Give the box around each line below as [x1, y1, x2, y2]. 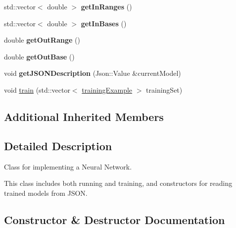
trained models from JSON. [4, 187, 88, 198]
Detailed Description [4, 138, 112, 153]
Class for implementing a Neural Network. [4, 161, 132, 171]
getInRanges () [81, 1, 132, 11]
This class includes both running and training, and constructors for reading [4, 178, 233, 188]
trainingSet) [146, 84, 183, 95]
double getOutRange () [4, 35, 80, 45]
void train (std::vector [4, 84, 70, 95]
